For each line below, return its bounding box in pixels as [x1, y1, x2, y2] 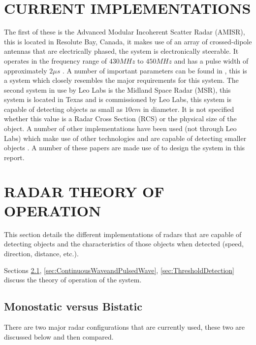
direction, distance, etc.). [4, 248, 79, 258]
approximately [4, 65, 47, 75]
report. [4, 152, 25, 162]
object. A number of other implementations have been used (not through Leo [4, 123, 237, 134]
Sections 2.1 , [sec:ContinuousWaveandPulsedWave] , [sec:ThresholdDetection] [4, 265, 235, 275]
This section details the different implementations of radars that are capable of [4, 229, 242, 239]
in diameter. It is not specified [143, 103, 234, 114]
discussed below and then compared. [4, 331, 114, 342]
